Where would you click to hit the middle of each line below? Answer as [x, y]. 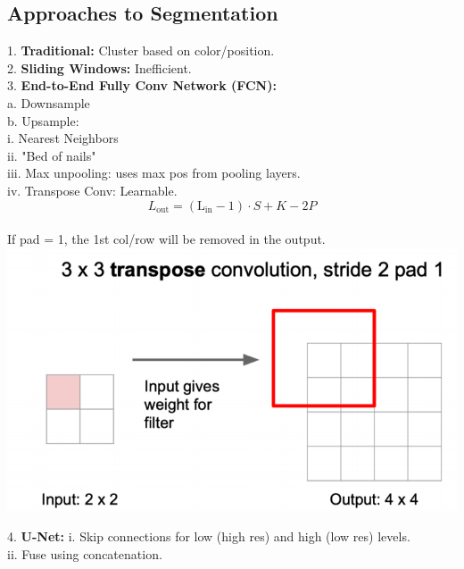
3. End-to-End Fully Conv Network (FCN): [142, 85]
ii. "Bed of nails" [52, 155]
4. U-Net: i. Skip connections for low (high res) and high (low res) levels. [209, 536]
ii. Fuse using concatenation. [85, 554]
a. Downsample [49, 102]
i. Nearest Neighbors [63, 138]
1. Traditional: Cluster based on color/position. [141, 50]
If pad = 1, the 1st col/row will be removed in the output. [166, 239]
